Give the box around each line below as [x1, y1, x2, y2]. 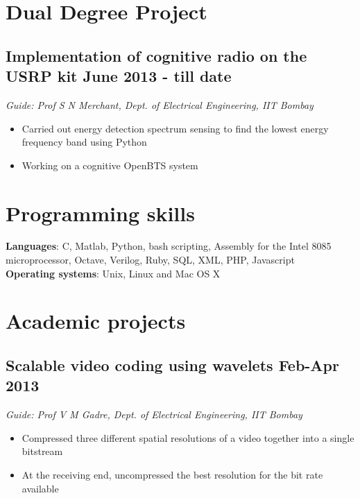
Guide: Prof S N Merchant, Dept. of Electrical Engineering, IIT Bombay [6, 97, 314, 112]
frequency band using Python [22, 135, 147, 149]
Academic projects [6, 307, 186, 335]
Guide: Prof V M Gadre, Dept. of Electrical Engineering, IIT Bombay [6, 407, 302, 422]
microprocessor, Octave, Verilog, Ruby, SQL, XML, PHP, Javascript [6, 252, 295, 267]
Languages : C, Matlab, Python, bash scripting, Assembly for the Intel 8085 [6, 239, 332, 253]
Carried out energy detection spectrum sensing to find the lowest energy [22, 121, 329, 135]
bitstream [22, 444, 63, 458]
